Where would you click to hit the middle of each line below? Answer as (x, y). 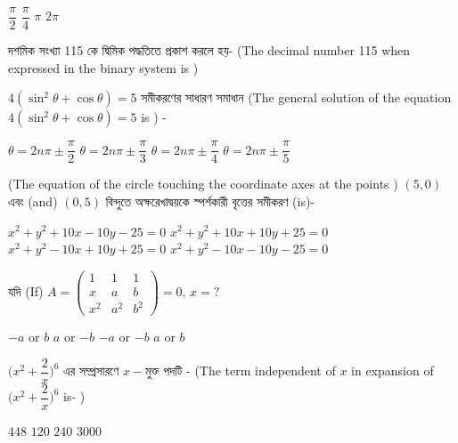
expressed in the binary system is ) (103, 67)
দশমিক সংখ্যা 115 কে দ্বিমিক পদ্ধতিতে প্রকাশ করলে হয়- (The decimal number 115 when (209, 50)
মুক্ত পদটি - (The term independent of (241, 371)
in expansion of (393, 371)
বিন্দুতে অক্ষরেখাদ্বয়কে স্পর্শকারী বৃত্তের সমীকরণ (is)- (210, 201)
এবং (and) (33, 201)
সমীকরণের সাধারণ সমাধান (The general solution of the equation (296, 97)
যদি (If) (26, 291)
